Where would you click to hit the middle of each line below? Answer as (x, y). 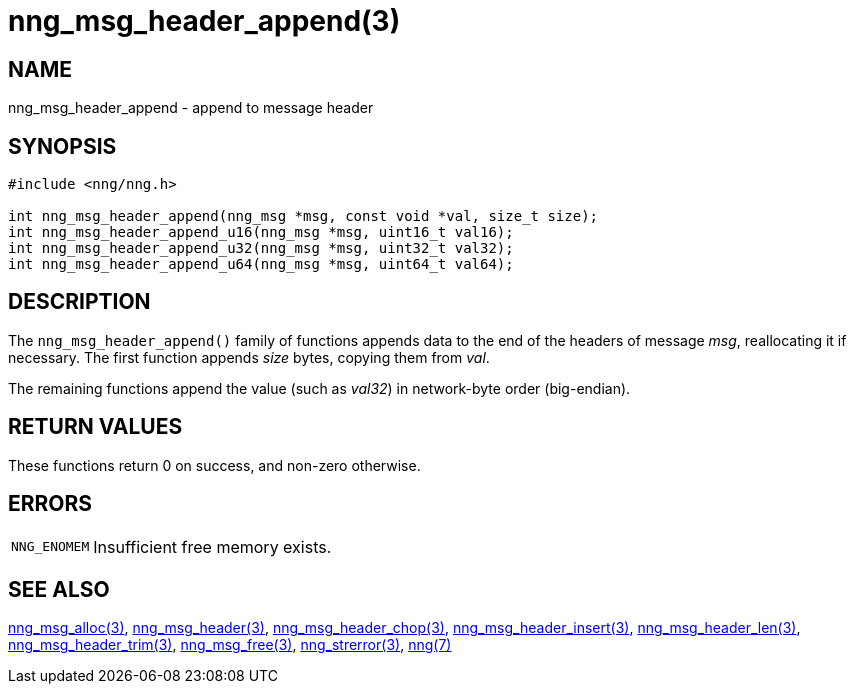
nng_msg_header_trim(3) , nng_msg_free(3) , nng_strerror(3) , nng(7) (230, 645)
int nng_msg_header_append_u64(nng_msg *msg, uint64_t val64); (261, 264)
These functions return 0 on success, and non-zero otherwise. (214, 465)
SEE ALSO (59, 589)
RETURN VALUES (95, 427)
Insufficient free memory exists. (212, 546)
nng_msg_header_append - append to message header (191, 108)
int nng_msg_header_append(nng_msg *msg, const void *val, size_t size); (303, 216)
